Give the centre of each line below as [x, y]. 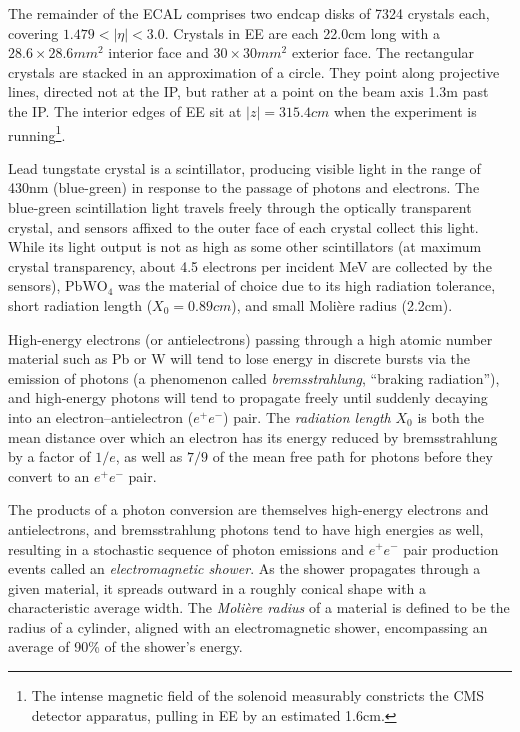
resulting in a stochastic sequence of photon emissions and [186, 548]
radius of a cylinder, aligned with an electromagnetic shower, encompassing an [248, 626]
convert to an [49, 475]
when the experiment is [405, 110]
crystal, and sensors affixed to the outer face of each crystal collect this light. [243, 226]
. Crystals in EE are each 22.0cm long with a [302, 32]
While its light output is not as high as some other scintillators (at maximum [245, 246]
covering [33, 32]
